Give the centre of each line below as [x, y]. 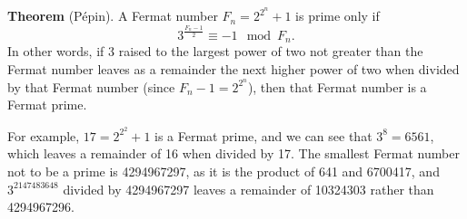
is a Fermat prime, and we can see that [263, 135]
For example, [44, 135]
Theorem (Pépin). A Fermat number [113, 16]
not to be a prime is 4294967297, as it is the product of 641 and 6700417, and [224, 171]
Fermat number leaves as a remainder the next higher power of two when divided [233, 68]
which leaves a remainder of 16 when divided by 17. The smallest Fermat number [233, 153]
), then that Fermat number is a [337, 86]
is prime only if [338, 16]
